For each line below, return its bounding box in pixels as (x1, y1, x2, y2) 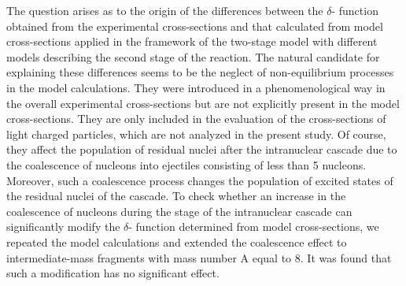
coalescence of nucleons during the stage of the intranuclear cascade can (6, 202, 352, 219)
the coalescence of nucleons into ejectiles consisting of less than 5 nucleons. (6, 156, 367, 173)
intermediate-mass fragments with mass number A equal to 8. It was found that (6, 249, 392, 266)
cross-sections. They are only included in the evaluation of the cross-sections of (6, 110, 386, 127)
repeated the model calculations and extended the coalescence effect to (6, 233, 347, 250)
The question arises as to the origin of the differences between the (6, 2, 323, 18)
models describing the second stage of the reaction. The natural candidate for (6, 48, 380, 65)
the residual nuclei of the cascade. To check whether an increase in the (6, 188, 346, 204)
